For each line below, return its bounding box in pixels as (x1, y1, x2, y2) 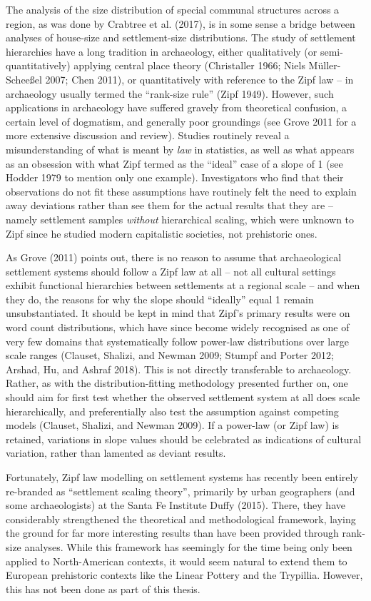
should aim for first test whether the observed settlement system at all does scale (6, 390, 360, 405)
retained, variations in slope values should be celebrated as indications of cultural (6, 431, 362, 446)
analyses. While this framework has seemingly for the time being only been (24, 539, 352, 554)
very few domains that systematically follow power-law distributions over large (6, 333, 349, 348)
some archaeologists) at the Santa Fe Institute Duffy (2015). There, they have (6, 498, 345, 512)
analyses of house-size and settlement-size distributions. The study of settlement (6, 30, 356, 45)
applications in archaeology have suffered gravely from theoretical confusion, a (6, 100, 347, 115)
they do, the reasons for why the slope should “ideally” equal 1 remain (6, 291, 314, 306)
